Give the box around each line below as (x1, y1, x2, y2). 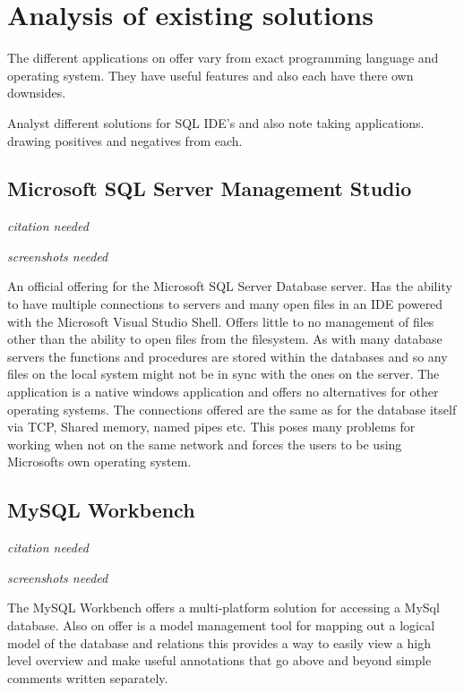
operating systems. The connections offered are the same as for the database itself (7, 399, 457, 418)
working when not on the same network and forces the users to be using (7, 434, 402, 453)
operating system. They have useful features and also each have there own (7, 65, 414, 84)
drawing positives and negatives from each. (7, 131, 243, 150)
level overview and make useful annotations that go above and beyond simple (7, 651, 432, 670)
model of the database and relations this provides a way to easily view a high (7, 633, 431, 652)
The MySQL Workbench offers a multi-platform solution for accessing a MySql (7, 598, 440, 617)
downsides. (7, 83, 66, 102)
